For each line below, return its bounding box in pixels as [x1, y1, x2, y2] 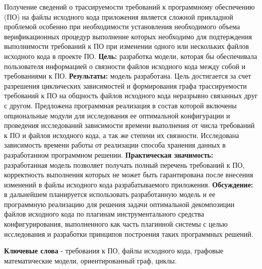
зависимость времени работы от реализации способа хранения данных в [4, 140, 226, 150]
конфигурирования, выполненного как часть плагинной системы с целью [4, 219, 228, 229]
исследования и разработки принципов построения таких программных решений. [4, 228, 253, 239]
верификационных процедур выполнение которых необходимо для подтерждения [4, 31, 252, 41]
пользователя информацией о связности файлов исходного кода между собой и [4, 60, 246, 71]
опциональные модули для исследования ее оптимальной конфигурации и [4, 110, 230, 120]
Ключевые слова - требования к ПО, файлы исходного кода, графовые [4, 245, 224, 256]
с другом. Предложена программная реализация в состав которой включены [4, 100, 237, 110]
